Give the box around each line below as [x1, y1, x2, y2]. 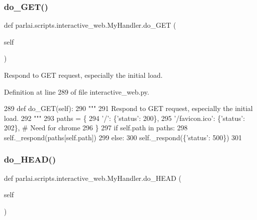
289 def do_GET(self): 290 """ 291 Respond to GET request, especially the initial [4, 103, 253, 113]
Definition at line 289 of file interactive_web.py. [4, 86, 149, 97]
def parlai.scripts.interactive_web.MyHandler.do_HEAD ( [4, 172, 182, 183]
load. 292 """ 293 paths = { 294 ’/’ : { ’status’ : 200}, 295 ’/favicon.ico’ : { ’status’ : [4, 112, 245, 123]
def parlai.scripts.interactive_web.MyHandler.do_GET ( [4, 20, 176, 30]
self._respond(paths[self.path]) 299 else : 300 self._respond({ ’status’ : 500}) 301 [4, 132, 242, 142]
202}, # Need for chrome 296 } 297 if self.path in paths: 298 [4, 122, 188, 133]
